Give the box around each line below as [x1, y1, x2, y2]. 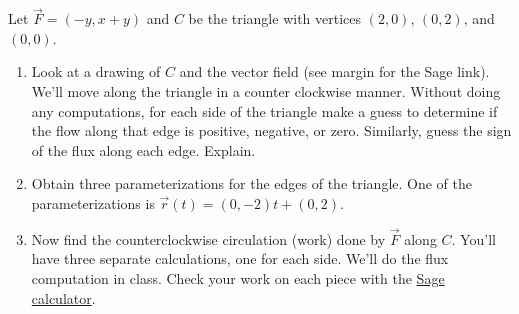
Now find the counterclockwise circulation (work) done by [31, 228, 386, 249]
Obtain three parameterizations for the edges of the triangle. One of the [31, 173, 472, 194]
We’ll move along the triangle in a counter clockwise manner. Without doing [31, 81, 501, 101]
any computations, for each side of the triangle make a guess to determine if [31, 100, 498, 121]
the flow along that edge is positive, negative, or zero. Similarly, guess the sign [31, 120, 512, 141]
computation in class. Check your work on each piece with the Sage [31, 267, 445, 288]
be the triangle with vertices [188, 8, 362, 29]
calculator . [31, 287, 96, 308]
